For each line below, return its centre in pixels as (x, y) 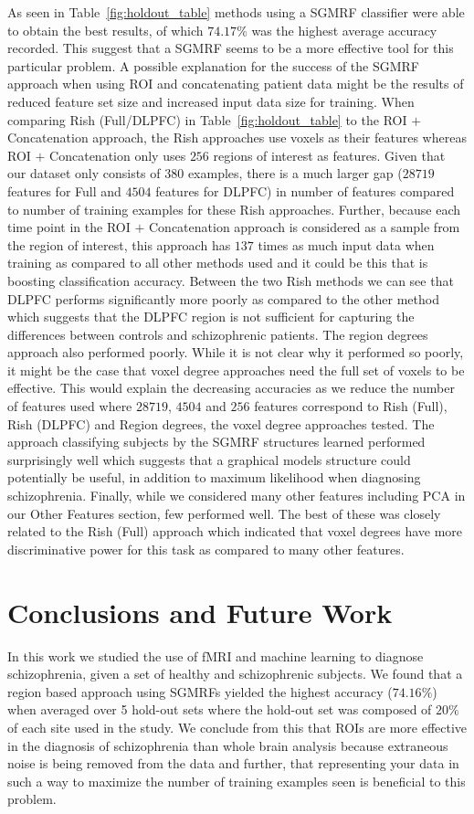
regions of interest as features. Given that (329, 155)
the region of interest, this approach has (119, 244)
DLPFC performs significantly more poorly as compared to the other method (223, 298)
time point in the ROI (69, 227)
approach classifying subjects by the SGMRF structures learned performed (216, 442)
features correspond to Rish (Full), (351, 406)
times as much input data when (346, 244)
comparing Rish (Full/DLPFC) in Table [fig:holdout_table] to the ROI (207, 119)
